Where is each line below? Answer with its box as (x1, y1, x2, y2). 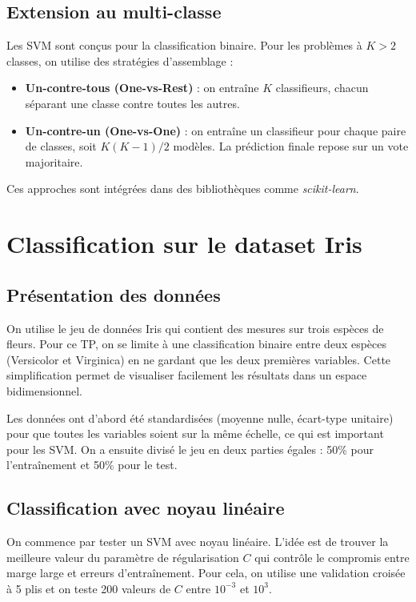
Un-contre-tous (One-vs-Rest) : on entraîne (25, 79, 259, 96)
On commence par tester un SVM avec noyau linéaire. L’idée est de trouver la (6, 533, 389, 550)
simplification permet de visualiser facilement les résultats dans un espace (6, 367, 367, 383)
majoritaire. (25, 153, 83, 170)
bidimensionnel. (6, 382, 82, 399)
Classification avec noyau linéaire (6, 496, 285, 520)
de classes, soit (25, 138, 97, 155)
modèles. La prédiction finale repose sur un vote (173, 138, 409, 155)
